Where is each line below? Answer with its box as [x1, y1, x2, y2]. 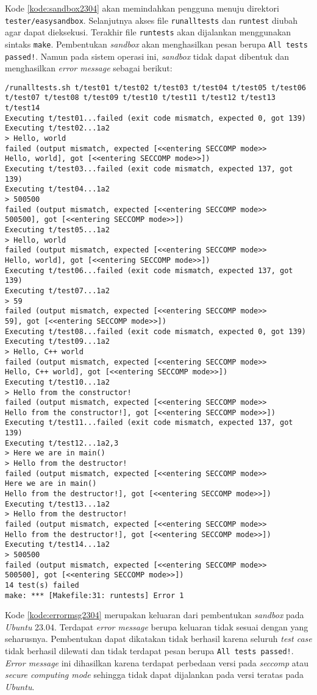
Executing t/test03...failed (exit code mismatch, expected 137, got [5, 165, 293, 174]
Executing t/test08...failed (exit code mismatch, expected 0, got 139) [5, 327, 306, 336]
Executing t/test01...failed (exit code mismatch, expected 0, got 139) [5, 113, 306, 123]
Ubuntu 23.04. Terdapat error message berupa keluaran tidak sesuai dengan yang [5, 620, 308, 633]
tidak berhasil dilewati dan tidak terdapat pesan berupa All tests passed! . [5, 644, 294, 657]
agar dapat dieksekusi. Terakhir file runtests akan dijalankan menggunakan [5, 26, 291, 38]
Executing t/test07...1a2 [5, 286, 110, 295]
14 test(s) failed [5, 580, 79, 590]
